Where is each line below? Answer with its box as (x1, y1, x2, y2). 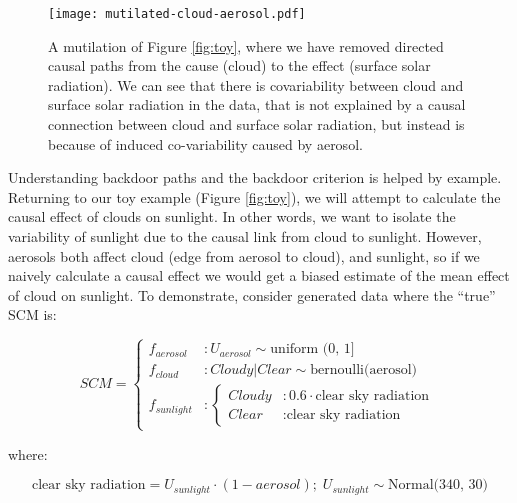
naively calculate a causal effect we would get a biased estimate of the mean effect (8, 265, 510, 286)
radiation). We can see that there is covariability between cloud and (48, 74, 464, 95)
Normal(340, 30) (388, 478, 489, 493)
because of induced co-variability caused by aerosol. (48, 133, 363, 154)
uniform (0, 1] (270, 342, 355, 357)
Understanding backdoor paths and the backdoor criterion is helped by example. (8, 167, 502, 188)
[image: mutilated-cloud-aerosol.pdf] (48, 7, 306, 21)
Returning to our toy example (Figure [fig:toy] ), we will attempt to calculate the (8, 186, 501, 207)
